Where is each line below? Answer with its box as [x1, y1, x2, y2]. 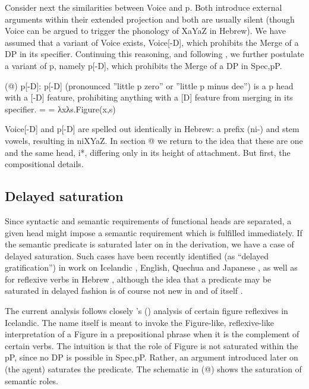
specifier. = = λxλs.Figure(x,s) [5, 102, 116, 115]
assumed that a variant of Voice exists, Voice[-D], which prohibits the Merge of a [5, 36, 299, 48]
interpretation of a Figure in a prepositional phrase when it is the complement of [5, 328, 299, 340]
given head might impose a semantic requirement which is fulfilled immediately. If [5, 226, 302, 239]
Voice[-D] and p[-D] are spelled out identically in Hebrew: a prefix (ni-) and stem [5, 123, 299, 135]
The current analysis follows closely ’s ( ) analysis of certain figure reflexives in [5, 305, 288, 317]
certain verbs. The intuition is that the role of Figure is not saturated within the [5, 339, 298, 352]
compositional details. [5, 158, 84, 170]
